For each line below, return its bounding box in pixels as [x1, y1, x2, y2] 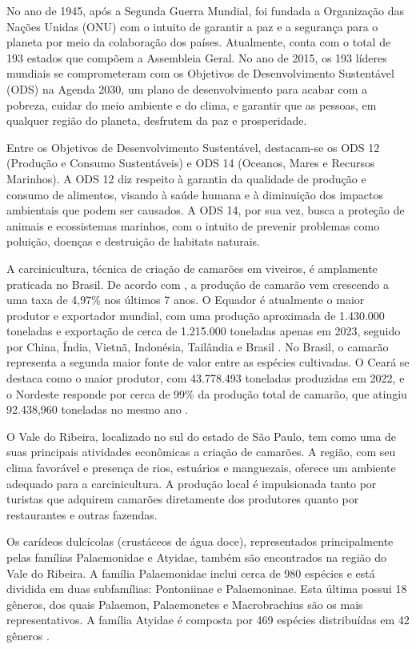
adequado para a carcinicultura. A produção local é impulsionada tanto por [6, 475, 377, 491]
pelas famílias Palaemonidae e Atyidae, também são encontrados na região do [6, 549, 386, 565]
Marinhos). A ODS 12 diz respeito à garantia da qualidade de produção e [6, 170, 366, 186]
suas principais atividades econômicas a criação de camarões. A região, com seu [6, 443, 396, 460]
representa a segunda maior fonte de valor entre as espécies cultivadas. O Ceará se [6, 354, 410, 371]
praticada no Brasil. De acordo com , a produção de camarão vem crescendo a [6, 275, 389, 292]
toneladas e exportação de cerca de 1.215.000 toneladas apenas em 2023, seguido [6, 322, 401, 339]
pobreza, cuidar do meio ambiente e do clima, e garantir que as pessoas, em [6, 96, 377, 113]
